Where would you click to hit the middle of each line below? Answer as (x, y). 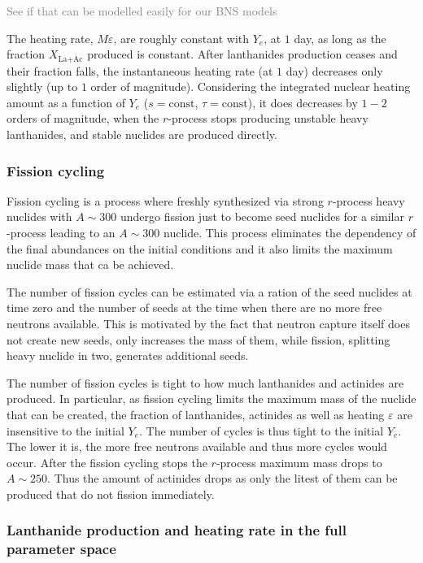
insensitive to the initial (65, 430)
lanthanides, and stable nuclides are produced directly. (142, 134)
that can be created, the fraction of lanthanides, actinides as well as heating (196, 414)
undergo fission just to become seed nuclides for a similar (262, 217)
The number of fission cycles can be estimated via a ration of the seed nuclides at (209, 291)
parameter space (61, 549)
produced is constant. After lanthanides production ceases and (242, 54)
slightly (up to (42, 87)
